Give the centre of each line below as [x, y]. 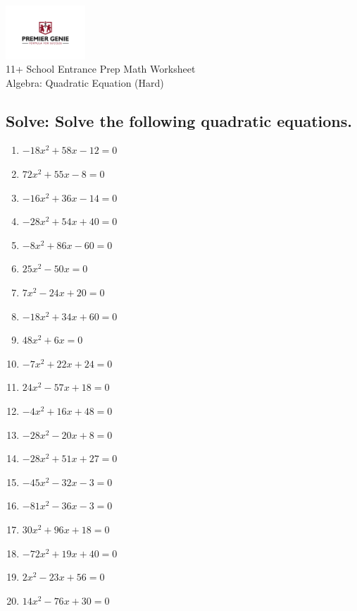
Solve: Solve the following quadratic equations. [179, 120]
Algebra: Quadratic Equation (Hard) [85, 82]
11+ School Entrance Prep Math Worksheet [101, 69]
